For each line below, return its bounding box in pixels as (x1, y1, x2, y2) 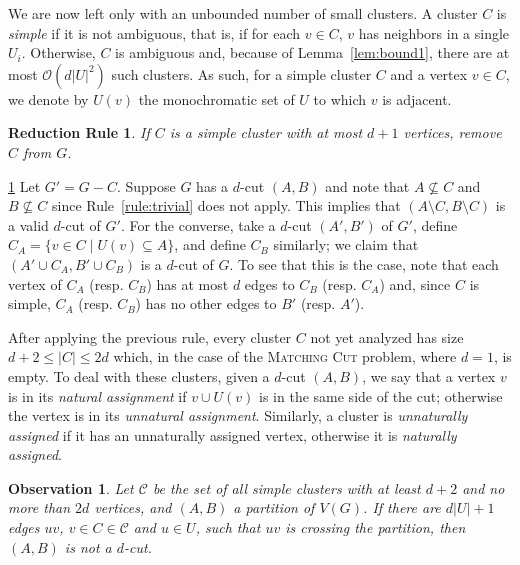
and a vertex (390, 63, 468, 84)
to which (313, 88, 367, 109)
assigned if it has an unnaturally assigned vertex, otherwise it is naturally (8, 424, 457, 445)
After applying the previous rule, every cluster (8, 326, 292, 347)
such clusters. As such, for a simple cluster (111, 63, 372, 84)
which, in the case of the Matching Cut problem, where (113, 346, 457, 367)
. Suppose (116, 175, 176, 196)
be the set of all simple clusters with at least (152, 477, 421, 498)
